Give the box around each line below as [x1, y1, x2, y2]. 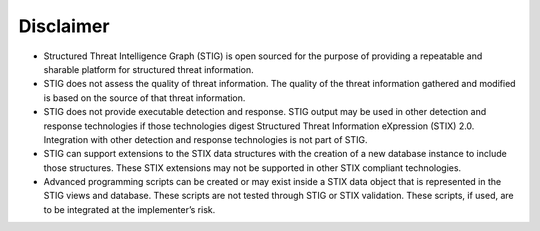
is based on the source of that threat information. [43, 91, 246, 104]
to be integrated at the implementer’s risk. [43, 203, 216, 215]
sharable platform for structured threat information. [43, 63, 254, 75]
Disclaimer [18, 15, 110, 37]
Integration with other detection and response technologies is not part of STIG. [43, 133, 369, 145]
